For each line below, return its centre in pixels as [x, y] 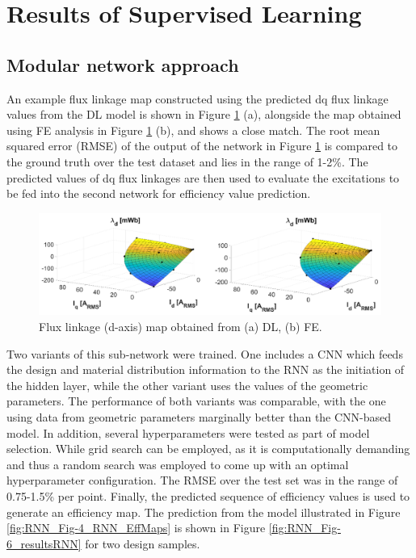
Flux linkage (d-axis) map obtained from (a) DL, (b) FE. [181, 327]
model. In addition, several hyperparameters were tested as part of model [188, 432]
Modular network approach [123, 64]
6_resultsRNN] [44, 543]
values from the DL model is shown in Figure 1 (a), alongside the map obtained [204, 114]
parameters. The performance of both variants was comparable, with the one [196, 401]
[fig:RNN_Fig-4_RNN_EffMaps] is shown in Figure [136, 528]
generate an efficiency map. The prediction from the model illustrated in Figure [204, 512]
